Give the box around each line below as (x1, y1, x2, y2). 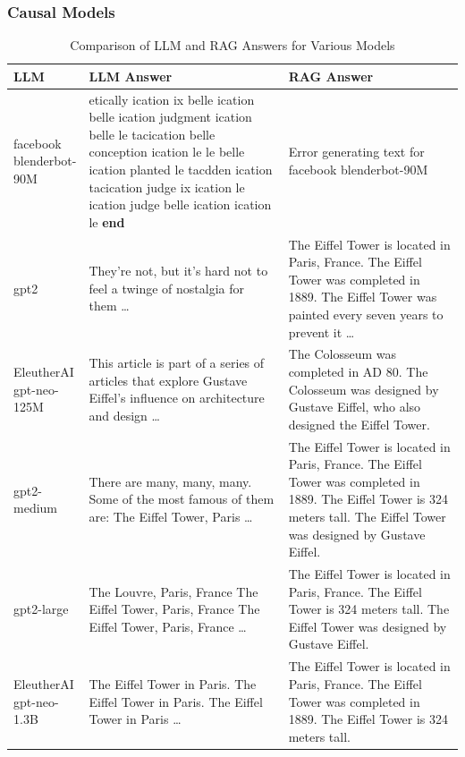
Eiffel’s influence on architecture (89, 388, 265, 407)
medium (13, 498, 57, 517)
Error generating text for (288, 142, 425, 161)
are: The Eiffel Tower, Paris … (89, 507, 253, 526)
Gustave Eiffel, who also (288, 397, 421, 416)
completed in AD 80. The (288, 362, 428, 381)
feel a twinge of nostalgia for (89, 278, 245, 297)
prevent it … (288, 322, 355, 341)
